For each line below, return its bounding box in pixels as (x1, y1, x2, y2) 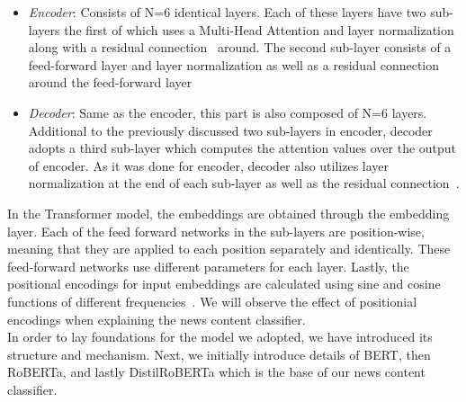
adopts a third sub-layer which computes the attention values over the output (28, 138, 457, 157)
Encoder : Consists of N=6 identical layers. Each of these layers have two (28, 3, 426, 21)
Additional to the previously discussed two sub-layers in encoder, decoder (28, 121, 433, 139)
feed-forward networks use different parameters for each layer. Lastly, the (7, 256, 409, 275)
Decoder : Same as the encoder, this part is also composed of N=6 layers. (28, 103, 427, 121)
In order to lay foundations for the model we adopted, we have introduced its (7, 327, 433, 346)
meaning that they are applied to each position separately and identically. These (7, 239, 451, 258)
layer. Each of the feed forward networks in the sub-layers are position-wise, (7, 221, 425, 240)
